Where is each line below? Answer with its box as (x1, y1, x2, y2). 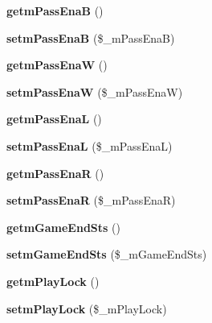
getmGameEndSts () (6, 218, 120, 235)
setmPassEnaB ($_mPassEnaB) (6, 29, 175, 46)
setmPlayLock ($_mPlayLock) (6, 300, 167, 317)
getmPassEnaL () (6, 110, 102, 127)
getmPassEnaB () (6, 2, 104, 19)
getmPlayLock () (6, 272, 100, 289)
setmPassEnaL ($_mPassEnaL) (6, 137, 173, 154)
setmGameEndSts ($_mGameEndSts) (6, 246, 207, 263)
